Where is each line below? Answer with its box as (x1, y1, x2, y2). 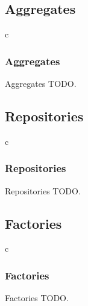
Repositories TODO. (5, 184, 81, 197)
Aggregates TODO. (5, 77, 77, 90)
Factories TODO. (5, 292, 69, 304)
